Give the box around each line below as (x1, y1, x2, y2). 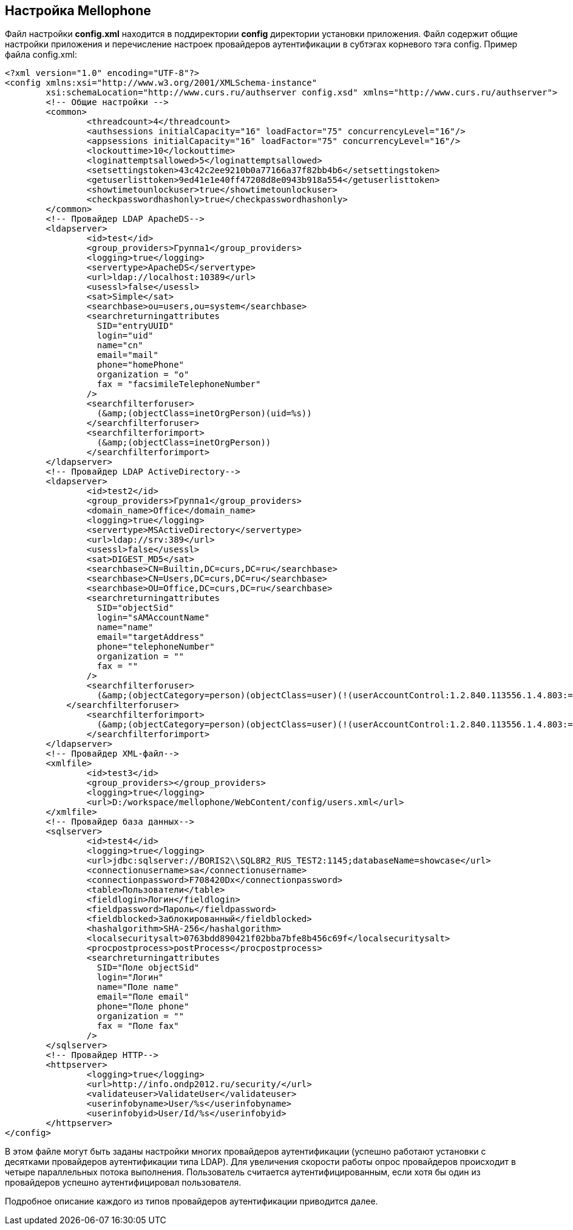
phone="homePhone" (97, 360, 185, 370)
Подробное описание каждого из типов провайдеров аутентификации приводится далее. (5, 1196, 378, 1207)
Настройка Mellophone (5, 3, 151, 18)
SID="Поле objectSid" (97, 963, 200, 973)
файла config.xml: (5, 49, 77, 60)
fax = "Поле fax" (97, 1021, 179, 1031)
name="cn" (97, 340, 143, 351)
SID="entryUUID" (97, 321, 174, 331)
